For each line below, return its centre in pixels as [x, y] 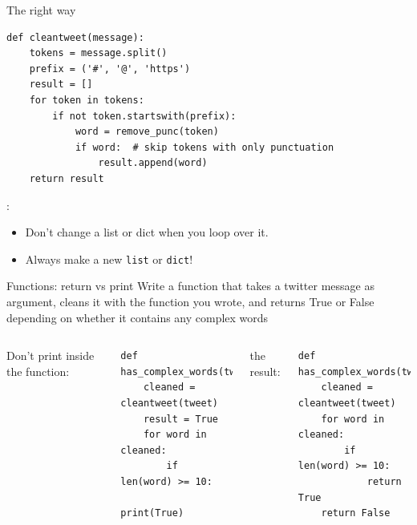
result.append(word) [153, 163]
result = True [181, 419]
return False [356, 513]
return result [67, 178]
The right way [41, 10]
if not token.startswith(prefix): [144, 116]
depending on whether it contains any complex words [138, 317]
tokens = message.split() [98, 53]
